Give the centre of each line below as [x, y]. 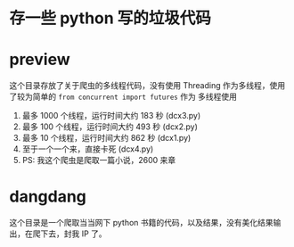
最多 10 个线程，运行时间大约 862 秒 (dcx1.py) [106, 138]
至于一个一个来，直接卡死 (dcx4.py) [88, 149]
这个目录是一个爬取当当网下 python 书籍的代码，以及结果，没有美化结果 [141, 223]
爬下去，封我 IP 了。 [69, 234]
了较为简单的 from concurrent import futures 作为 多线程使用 [123, 97]
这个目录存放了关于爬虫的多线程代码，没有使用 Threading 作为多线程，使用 [147, 86]
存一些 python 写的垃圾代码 [110, 18]
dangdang [48, 197]
